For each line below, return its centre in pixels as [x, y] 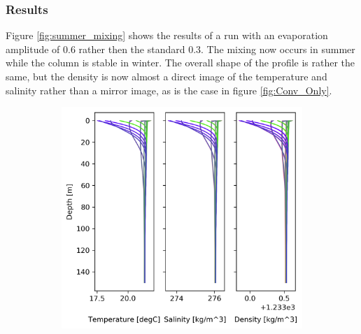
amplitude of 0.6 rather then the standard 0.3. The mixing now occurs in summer [180, 49]
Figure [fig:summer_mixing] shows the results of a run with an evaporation [167, 35]
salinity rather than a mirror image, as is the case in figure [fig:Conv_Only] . [169, 90]
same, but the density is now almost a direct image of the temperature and [167, 76]
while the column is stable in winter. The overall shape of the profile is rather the [180, 63]
